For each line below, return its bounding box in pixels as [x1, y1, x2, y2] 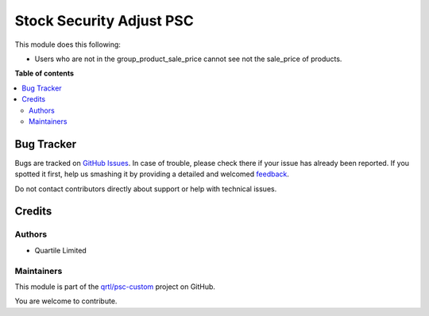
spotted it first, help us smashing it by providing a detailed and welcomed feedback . [14, 169, 290, 179]
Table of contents [14, 68, 75, 79]
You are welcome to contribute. [14, 296, 118, 306]
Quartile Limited [34, 245, 87, 255]
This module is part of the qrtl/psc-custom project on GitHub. [14, 282, 216, 291]
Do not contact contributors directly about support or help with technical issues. [14, 183, 277, 194]
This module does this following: [14, 40, 121, 49]
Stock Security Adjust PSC [14, 12, 194, 29]
